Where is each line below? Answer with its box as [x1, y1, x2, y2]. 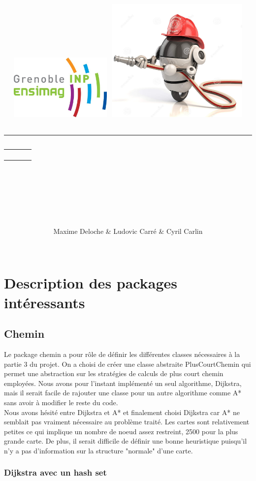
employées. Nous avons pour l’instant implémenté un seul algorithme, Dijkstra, [4, 378, 242, 388]
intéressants [4, 292, 85, 312]
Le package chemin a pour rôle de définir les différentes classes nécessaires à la [4, 349, 240, 359]
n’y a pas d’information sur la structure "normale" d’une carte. [4, 445, 193, 455]
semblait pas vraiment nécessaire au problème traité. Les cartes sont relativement [4, 417, 250, 427]
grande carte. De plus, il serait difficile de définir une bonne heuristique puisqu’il [4, 436, 247, 446]
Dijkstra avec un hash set [4, 466, 107, 479]
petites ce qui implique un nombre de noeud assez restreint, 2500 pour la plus [4, 426, 238, 436]
